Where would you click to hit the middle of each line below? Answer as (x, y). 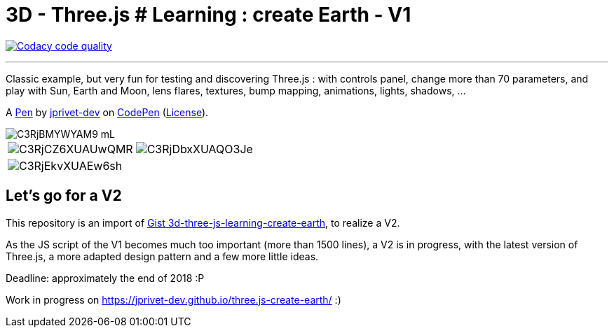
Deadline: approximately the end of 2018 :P (105, 278)
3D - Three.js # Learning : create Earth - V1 (209, 15)
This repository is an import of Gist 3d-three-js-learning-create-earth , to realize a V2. (203, 222)
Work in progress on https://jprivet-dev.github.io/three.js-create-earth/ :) (173, 299)
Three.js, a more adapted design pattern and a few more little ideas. (162, 256)
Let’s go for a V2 (64, 196)
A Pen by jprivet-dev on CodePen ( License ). (107, 112)
